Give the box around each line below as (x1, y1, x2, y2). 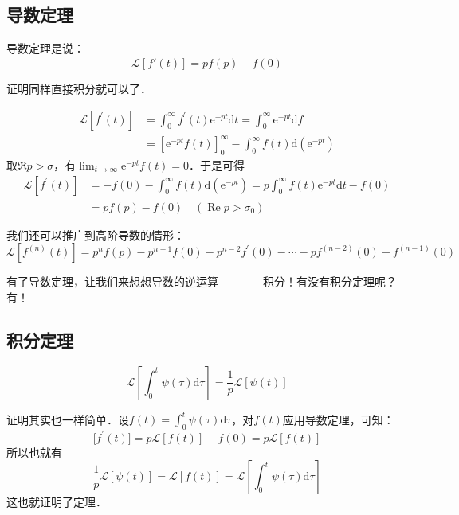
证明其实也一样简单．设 (6, 411, 129, 427)
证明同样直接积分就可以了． (6, 80, 151, 97)
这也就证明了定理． (6, 494, 107, 510)
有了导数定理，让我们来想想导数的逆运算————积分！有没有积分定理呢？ (6, 273, 397, 290)
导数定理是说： (6, 40, 84, 57)
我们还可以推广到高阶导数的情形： (6, 226, 185, 243)
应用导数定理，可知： (282, 411, 394, 427)
